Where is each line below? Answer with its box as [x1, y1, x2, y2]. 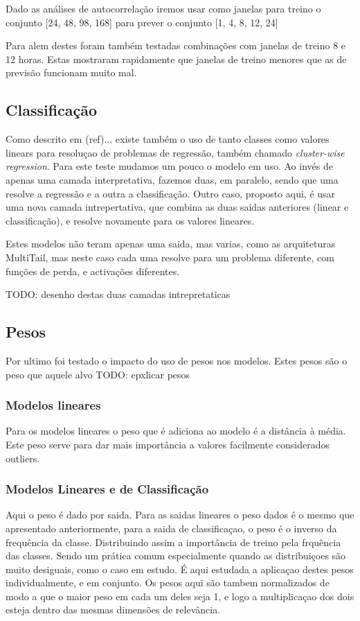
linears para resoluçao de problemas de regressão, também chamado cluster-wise [6, 145, 345, 159]
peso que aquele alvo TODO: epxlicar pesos [6, 367, 190, 381]
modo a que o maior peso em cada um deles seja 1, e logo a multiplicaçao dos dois [6, 588, 354, 603]
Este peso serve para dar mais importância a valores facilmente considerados [6, 437, 330, 451]
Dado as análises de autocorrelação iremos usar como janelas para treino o [6, 1, 321, 15]
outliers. [6, 451, 40, 465]
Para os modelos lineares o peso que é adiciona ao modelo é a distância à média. [6, 423, 346, 438]
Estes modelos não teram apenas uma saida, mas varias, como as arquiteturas [6, 236, 336, 251]
